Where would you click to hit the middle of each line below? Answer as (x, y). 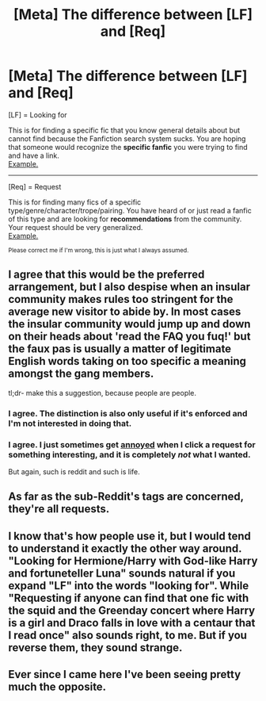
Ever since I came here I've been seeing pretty (125, 674)
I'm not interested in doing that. (70, 423)
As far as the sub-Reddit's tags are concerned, (126, 497)
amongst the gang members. (81, 374)
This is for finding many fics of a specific (75, 202)
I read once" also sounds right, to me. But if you (128, 635)
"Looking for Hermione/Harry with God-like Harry (133, 561)
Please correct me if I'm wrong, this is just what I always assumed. (99, 250)
